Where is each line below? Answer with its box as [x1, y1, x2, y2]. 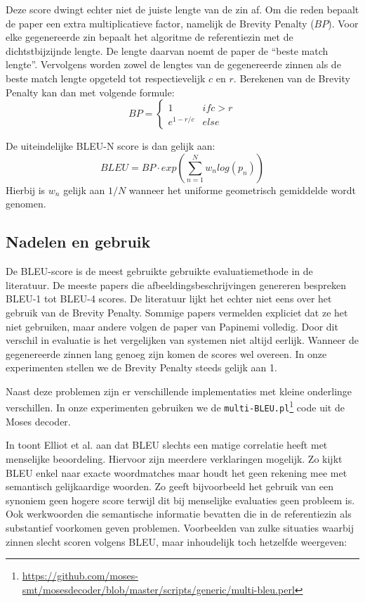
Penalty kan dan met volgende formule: [6, 84, 175, 99]
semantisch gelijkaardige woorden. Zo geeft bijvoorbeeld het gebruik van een [6, 479, 333, 494]
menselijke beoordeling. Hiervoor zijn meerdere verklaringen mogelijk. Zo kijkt [6, 451, 343, 466]
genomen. [6, 196, 46, 211]
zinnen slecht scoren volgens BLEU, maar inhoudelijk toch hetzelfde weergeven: [6, 534, 347, 549]
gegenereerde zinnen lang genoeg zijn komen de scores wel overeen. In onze [6, 346, 327, 361]
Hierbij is [6, 182, 46, 197]
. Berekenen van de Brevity [233, 70, 350, 85]
